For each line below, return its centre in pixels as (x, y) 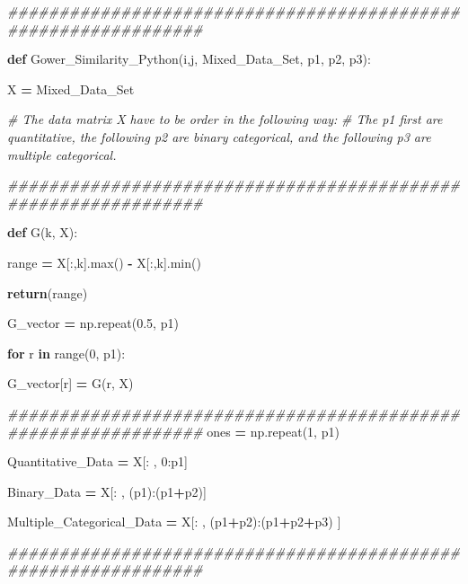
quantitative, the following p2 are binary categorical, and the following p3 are (219, 136)
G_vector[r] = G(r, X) (71, 383)
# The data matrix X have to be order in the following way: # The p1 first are (225, 119)
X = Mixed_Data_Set (71, 88)
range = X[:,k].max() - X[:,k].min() (104, 262)
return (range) (48, 292)
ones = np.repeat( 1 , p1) (273, 431)
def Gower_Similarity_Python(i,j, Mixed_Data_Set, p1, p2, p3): (189, 59)
